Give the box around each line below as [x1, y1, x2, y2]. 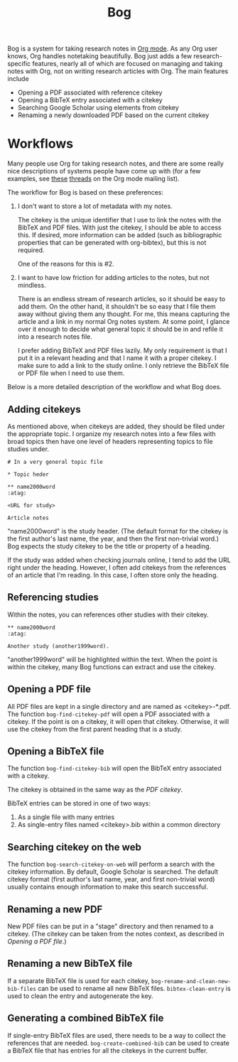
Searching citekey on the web [7, 841, 142, 853]
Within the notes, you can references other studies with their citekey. [7, 610, 209, 619]
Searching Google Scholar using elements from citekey [17, 104, 179, 112]
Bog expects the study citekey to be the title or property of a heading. [7, 541, 212, 551]
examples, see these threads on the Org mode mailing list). [7, 175, 180, 183]
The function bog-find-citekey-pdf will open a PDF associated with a [7, 710, 210, 718]
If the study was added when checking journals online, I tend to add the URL [7, 556, 231, 564]
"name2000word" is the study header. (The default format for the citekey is [7, 526, 229, 535]
